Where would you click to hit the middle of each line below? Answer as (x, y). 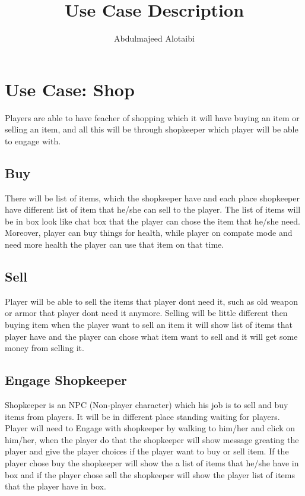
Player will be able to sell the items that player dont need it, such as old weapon (152, 301)
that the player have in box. (55, 486)
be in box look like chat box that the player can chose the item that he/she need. (152, 221)
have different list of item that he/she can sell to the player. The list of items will (153, 209)
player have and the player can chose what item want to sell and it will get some (151, 336)
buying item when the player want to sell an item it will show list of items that (149, 324)
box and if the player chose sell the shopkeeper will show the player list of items (150, 474)
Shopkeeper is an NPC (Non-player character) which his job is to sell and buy (147, 404)
